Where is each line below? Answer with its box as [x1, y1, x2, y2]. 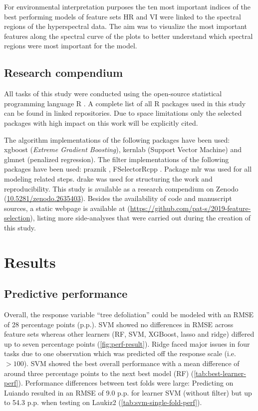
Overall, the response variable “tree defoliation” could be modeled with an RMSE [4, 309, 254, 320]
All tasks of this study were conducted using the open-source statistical [4, 88, 222, 99]
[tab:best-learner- [194, 368, 246, 378]
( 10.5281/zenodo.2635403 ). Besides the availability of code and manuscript [4, 193, 232, 204]
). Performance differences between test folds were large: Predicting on [18, 378, 234, 388]
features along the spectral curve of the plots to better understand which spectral [4, 30, 253, 41]
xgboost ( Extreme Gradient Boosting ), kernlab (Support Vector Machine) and [4, 144, 242, 155]
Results [4, 251, 56, 272]
